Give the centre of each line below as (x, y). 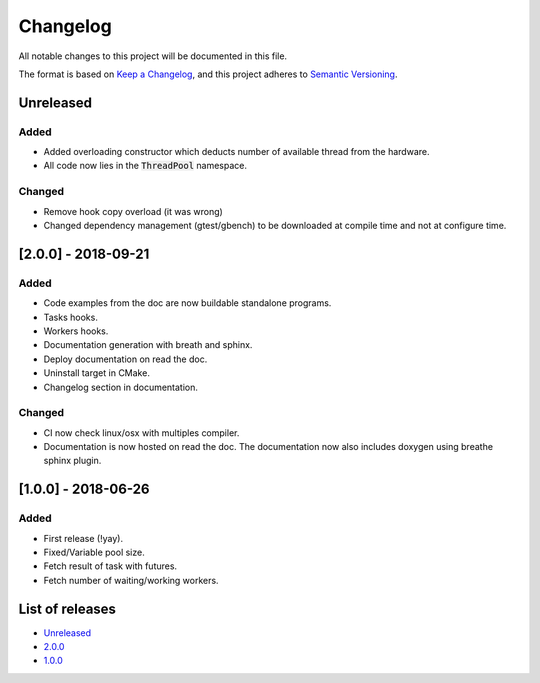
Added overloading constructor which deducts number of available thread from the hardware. (236, 152)
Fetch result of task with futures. (110, 566)
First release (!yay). (83, 538)
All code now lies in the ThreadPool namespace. (145, 166)
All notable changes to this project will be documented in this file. (153, 56)
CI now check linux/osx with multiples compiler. (141, 432)
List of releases (67, 608)
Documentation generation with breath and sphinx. (148, 345)
